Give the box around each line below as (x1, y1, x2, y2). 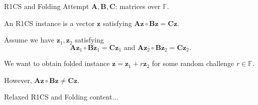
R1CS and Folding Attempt (4, 1, 89, 11)
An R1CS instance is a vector (4, 17, 95, 28)
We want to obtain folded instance (4, 58, 110, 68)
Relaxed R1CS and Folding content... (4, 91, 118, 102)
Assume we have (4, 34, 55, 45)
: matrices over (115, 1, 161, 11)
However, (4, 74, 32, 85)
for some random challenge (152, 58, 234, 68)
